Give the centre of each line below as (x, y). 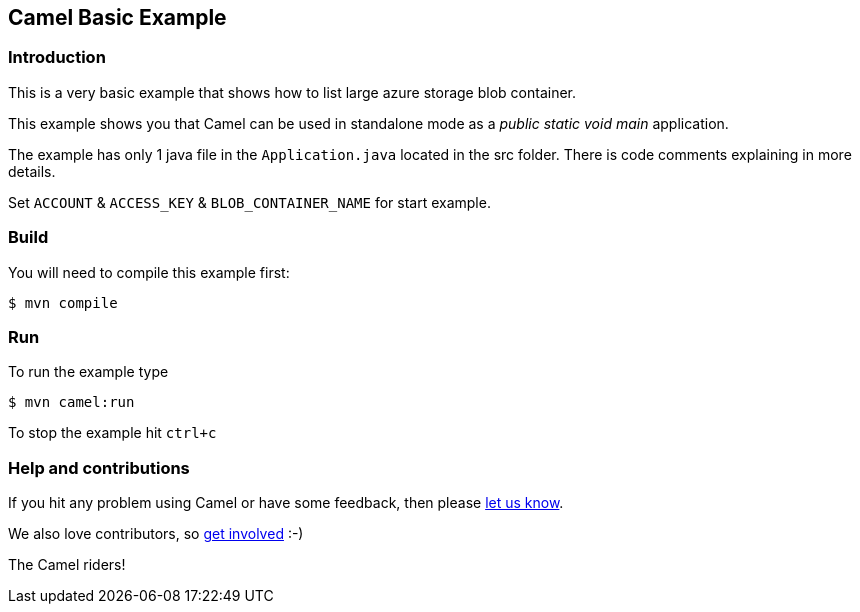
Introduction (57, 57)
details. (32, 171)
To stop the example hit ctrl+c (112, 433)
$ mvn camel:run (71, 402)
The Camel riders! (67, 565)
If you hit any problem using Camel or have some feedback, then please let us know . (286, 503)
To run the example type (88, 372)
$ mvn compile (63, 302)
